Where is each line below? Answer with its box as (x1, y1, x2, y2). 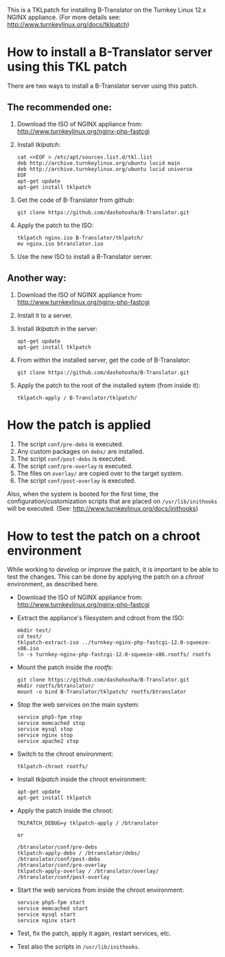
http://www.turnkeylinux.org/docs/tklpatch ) (7, 21, 130, 28)
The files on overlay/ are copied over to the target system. (16, 469, 183, 477)
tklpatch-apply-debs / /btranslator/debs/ (16, 850, 141, 857)
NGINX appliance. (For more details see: (7, 13, 121, 21)
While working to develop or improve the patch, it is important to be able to (7, 566, 219, 574)
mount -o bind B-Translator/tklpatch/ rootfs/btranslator (16, 689, 187, 695)
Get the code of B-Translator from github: (16, 196, 134, 204)
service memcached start (16, 906, 88, 912)
